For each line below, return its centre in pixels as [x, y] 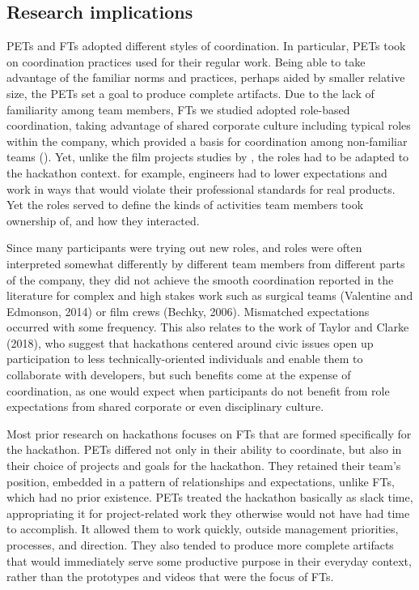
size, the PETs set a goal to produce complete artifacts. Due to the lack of [190, 93]
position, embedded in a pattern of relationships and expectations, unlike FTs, [201, 481]
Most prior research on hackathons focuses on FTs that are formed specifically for [209, 433]
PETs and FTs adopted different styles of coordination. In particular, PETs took [206, 46]
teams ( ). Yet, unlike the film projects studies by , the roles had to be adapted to [208, 157]
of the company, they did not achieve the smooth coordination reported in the [200, 279]
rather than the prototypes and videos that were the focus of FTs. [170, 577]
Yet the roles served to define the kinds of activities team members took [185, 205]
